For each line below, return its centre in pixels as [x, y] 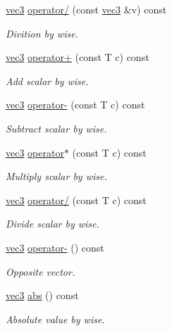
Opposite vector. [41, 271]
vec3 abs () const [42, 295]
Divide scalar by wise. [53, 224]
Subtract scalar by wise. [56, 128]
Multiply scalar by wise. [56, 176]
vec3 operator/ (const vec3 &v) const [86, 9]
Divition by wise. [42, 33]
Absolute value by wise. [55, 319]
